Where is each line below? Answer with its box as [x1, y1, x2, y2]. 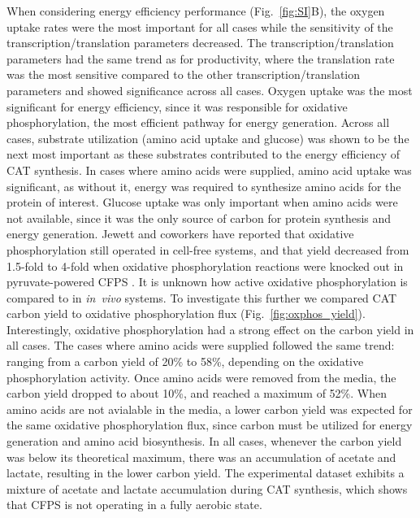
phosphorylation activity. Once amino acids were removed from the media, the [6, 368, 396, 385]
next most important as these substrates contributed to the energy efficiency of [6, 146, 400, 163]
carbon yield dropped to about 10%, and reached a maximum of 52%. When [6, 385, 387, 402]
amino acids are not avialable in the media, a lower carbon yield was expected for [6, 400, 413, 417]
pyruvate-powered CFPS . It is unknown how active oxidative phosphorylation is [6, 273, 408, 290]
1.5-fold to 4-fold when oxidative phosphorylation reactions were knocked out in [6, 257, 404, 274]
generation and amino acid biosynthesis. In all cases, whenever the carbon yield [6, 433, 402, 450]
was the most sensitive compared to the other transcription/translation [6, 66, 361, 83]
